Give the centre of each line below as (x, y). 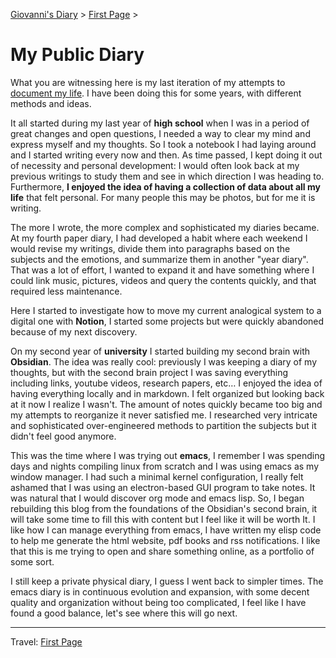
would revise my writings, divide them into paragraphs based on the (150, 248)
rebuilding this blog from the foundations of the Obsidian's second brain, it (164, 508)
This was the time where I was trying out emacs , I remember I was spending (168, 455)
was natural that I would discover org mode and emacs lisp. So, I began (157, 498)
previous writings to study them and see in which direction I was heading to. (167, 176)
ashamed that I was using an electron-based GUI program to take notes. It (163, 487)
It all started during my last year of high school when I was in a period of (160, 123)
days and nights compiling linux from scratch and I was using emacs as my (165, 466)
